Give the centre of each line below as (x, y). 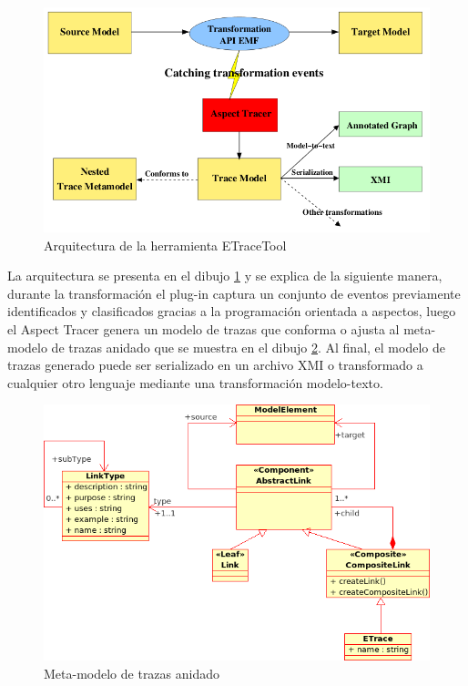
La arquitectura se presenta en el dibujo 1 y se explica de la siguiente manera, (225, 276)
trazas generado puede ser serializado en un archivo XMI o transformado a (215, 365)
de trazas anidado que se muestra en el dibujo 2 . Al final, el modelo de (248, 347)
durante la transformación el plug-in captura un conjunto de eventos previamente (234, 293)
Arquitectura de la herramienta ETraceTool (165, 245)
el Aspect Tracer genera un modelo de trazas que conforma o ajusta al (203, 328)
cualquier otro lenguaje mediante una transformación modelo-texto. (195, 382)
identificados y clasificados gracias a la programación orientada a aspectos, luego (232, 311)
